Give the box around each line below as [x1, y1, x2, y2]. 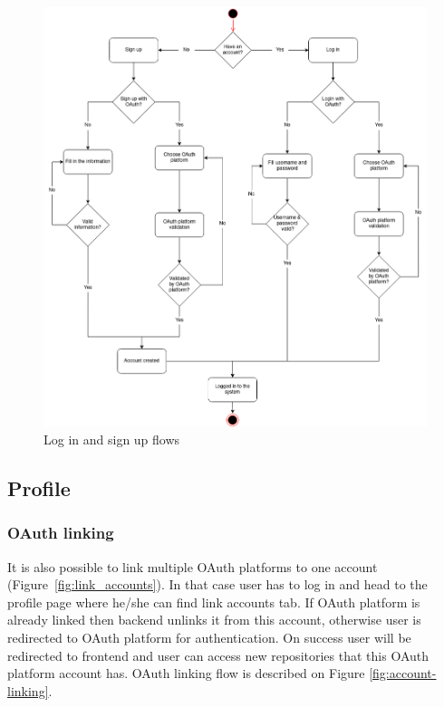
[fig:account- [369, 664, 437, 683]
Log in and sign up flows [43, 429, 180, 448]
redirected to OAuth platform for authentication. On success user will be [7, 627, 411, 646]
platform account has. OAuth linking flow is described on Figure [7, 664, 365, 683]
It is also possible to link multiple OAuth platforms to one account [7, 557, 378, 576]
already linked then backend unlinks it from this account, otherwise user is [7, 610, 421, 629]
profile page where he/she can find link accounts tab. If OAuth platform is [7, 592, 420, 611]
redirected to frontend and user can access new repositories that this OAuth [7, 645, 430, 664]
